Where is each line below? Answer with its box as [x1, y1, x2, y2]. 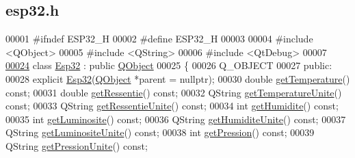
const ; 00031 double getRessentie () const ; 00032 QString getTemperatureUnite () [5, 85, 342, 99]
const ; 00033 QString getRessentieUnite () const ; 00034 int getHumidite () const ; [5, 98, 339, 113]
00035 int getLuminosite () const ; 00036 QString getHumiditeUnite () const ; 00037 [5, 111, 346, 126]
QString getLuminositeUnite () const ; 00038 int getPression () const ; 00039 [5, 125, 315, 140]
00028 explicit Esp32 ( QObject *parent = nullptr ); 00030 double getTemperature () [5, 71, 350, 85]
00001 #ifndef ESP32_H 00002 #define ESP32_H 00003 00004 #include [5, 31, 313, 46]
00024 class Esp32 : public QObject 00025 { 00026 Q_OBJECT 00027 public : [5, 58, 332, 73]
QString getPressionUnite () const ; [5, 138, 148, 153]
